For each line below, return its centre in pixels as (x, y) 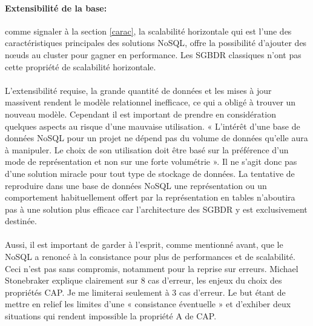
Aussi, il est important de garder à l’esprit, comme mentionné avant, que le (144, 244)
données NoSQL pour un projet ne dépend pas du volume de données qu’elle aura (156, 138)
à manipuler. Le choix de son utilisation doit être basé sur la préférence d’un (147, 149)
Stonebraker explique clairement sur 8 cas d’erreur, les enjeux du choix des (143, 280)
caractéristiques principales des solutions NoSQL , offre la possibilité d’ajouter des (156, 43)
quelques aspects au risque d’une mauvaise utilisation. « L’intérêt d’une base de (153, 126)
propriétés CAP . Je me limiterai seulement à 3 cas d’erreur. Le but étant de (145, 292)
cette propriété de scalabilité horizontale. (81, 66)
